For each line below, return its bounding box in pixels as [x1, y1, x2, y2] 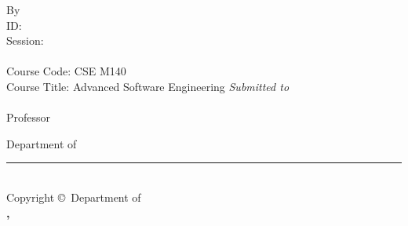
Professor [6, 109, 51, 126]
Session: [6, 32, 44, 49]
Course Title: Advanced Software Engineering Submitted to [6, 78, 290, 94]
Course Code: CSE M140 [6, 63, 126, 79]
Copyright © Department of [6, 188, 141, 205]
